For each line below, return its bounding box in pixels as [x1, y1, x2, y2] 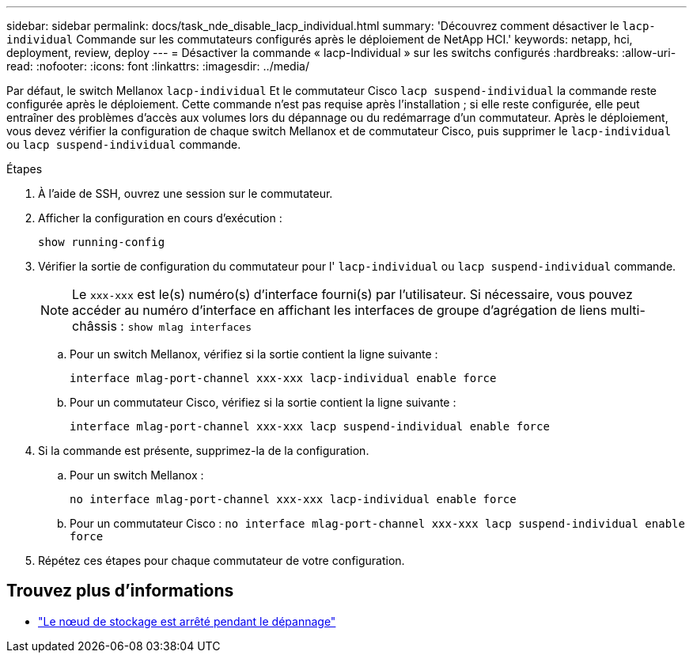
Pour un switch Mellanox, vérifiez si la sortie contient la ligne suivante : [70, 347, 438, 361]
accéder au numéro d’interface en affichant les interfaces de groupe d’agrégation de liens [72, 302, 608, 318]
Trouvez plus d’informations [6, 581, 234, 601]
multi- [610, 302, 646, 318]
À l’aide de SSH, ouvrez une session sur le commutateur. [38, 187, 333, 200]
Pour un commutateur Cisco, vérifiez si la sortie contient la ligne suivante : [70, 396, 456, 409]
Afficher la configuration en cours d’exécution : [38, 211, 282, 225]
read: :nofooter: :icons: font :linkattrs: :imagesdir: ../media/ [6, 59, 309, 73]
